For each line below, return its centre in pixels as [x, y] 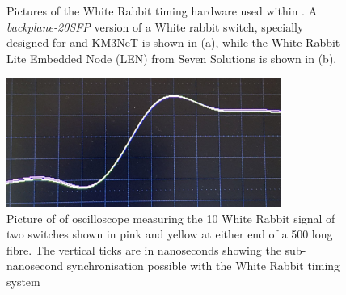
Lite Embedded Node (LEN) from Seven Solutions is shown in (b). [172, 58]
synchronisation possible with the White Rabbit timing [203, 265]
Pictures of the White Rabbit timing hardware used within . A [162, 11]
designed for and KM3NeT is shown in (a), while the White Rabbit [173, 42]
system [23, 281]
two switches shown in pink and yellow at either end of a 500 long [170, 234]
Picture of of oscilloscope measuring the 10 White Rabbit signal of [171, 218]
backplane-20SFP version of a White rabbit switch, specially [155, 26]
